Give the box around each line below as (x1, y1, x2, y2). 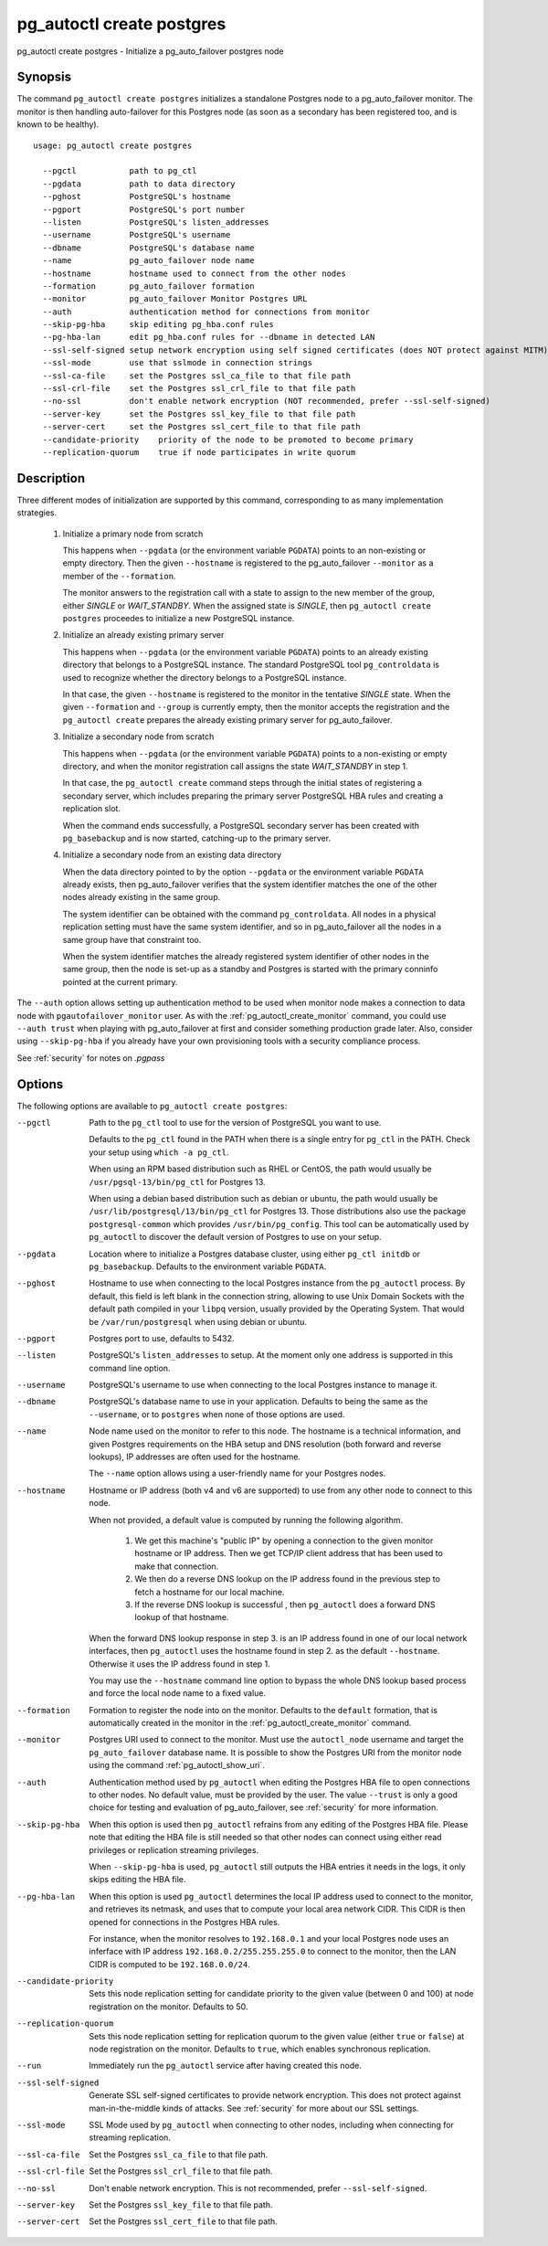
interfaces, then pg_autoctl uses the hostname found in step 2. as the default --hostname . (89, 1646, 440, 1657)
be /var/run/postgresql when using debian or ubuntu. (89, 1316, 308, 1327)
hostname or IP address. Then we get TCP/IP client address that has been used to (134, 1548, 443, 1559)
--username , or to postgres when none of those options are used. (89, 1408, 345, 1420)
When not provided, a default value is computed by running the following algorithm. (89, 1514, 404, 1525)
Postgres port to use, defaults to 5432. (89, 1332, 235, 1343)
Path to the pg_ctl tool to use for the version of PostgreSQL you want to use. (89, 1118, 382, 1128)
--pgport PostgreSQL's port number (42, 204, 246, 215)
